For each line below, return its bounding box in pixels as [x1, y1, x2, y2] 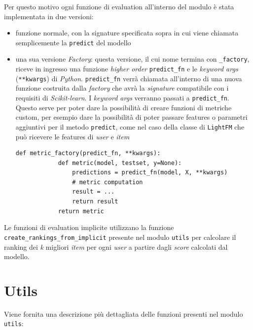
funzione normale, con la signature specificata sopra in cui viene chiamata [15, 28, 239, 38]
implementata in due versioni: [4, 11, 94, 21]
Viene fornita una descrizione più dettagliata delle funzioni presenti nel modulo [4, 308, 243, 319]
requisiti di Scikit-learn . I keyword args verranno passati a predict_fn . [15, 93, 229, 102]
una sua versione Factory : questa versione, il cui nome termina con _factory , [15, 54, 250, 64]
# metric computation [72, 178, 143, 186]
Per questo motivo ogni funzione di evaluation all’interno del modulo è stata [4, 1, 234, 11]
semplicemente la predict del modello [15, 37, 131, 47]
